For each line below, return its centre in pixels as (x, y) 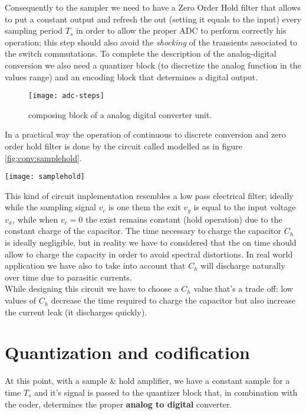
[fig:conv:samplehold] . (43, 157)
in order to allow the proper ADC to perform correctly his (181, 30)
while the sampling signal (50, 207)
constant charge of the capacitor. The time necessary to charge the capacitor (143, 231)
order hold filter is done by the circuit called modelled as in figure (124, 146)
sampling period (34, 30)
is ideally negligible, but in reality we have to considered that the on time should (151, 242)
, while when (35, 219)
